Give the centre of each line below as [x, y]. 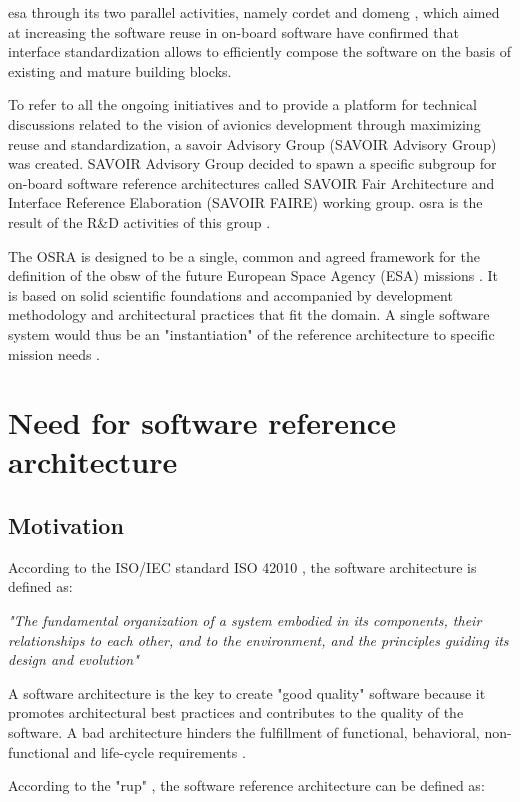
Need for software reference [202, 422]
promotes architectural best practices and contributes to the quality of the [236, 712]
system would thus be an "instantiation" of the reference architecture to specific [251, 333]
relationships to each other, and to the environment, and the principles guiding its [258, 639]
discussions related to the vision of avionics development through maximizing [244, 123]
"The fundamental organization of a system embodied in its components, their [245, 620]
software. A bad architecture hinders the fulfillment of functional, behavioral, [244, 732]
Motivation [66, 525]
